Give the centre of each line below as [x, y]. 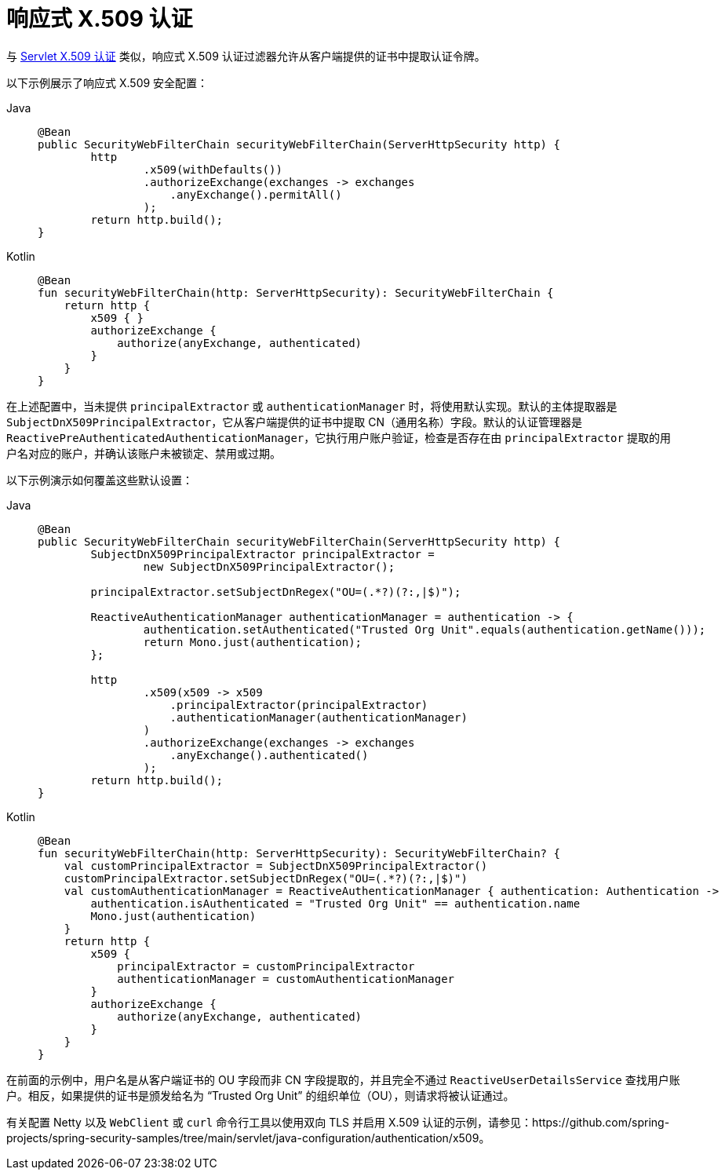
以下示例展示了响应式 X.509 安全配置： [107, 82]
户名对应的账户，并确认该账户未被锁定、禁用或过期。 [144, 453]
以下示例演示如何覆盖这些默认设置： [100, 480]
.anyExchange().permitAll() [256, 194]
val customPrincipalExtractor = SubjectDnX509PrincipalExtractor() [276, 866]
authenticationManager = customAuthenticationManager [286, 979]
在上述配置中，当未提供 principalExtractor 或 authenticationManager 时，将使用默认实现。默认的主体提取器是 [312, 406]
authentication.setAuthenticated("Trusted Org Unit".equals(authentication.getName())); [424, 629]
